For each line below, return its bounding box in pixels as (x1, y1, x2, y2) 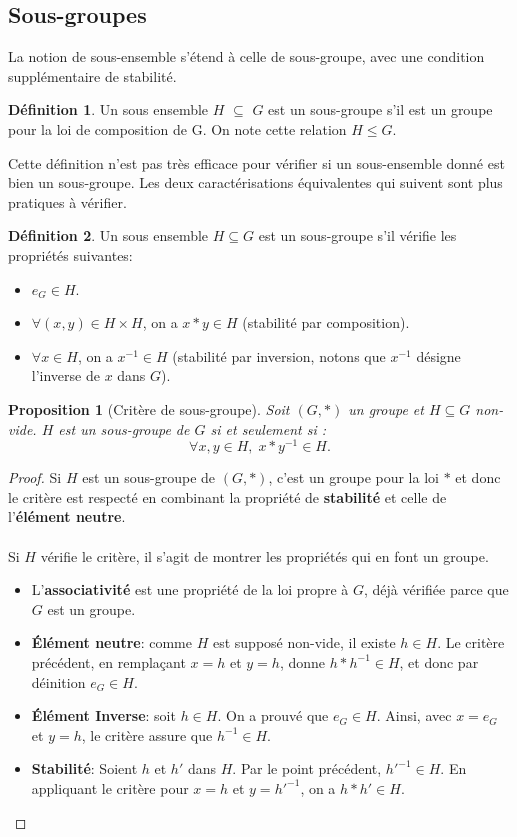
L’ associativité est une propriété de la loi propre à (31, 579, 349, 600)
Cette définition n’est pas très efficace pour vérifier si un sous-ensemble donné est (8, 152, 505, 173)
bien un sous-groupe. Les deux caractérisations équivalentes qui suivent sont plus (8, 172, 503, 193)
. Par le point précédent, (232, 758, 382, 779)
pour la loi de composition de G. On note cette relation (8, 118, 347, 139)
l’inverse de (31, 365, 100, 386)
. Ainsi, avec (376, 705, 452, 726)
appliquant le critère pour (31, 777, 189, 798)
